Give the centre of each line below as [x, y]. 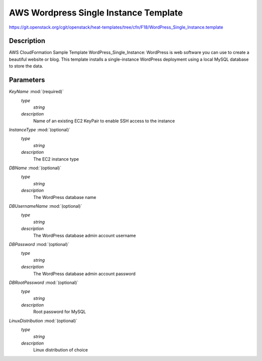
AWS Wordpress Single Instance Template [96, 13]
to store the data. [26, 66]
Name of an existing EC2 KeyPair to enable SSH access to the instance [104, 121]
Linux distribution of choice [61, 350]
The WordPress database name [65, 197]
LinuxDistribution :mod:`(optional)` [43, 321]
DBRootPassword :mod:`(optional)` [44, 282]
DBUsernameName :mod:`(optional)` [46, 206]
